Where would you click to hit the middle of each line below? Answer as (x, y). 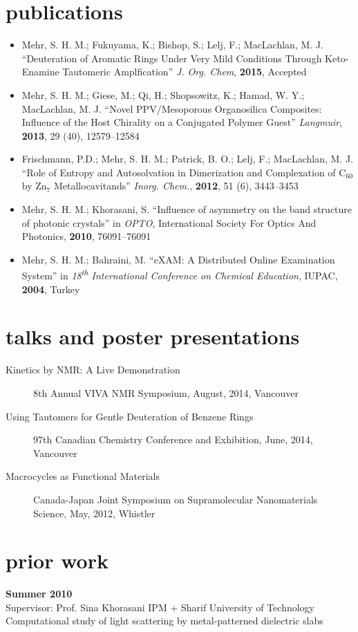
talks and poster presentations (153, 336)
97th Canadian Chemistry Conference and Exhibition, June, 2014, (173, 439)
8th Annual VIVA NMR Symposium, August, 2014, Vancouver (166, 393)
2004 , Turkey (51, 289)
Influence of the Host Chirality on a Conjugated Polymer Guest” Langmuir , (182, 122)
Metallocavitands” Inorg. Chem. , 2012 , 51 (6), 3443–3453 (176, 186)
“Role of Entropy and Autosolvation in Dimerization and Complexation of (179, 172)
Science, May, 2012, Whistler (94, 513)
